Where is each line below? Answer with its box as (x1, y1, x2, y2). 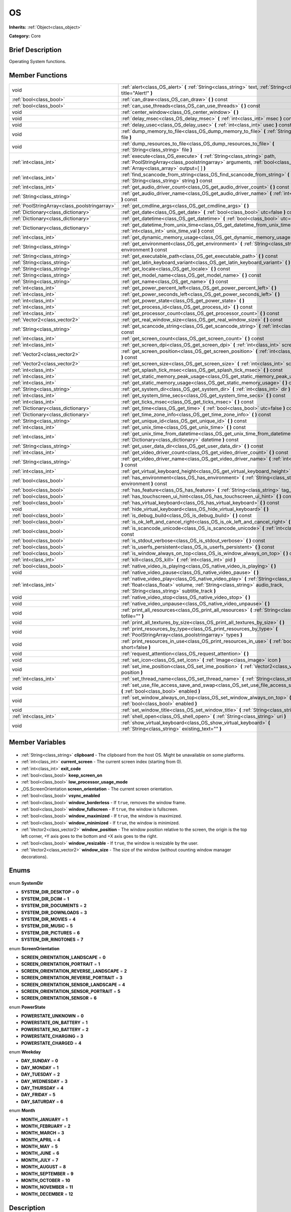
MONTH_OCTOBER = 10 (21, 1178, 70, 1183)
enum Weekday (9, 1049, 41, 1055)
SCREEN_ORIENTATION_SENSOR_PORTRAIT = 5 (21, 988, 121, 994)
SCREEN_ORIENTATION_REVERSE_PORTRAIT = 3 (21, 975, 123, 981)
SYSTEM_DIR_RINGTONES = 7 (21, 937, 83, 942)
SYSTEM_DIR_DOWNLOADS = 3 (21, 909, 87, 915)
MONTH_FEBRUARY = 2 (21, 1123, 71, 1129)
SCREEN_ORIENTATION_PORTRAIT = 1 (21, 961, 100, 967)
